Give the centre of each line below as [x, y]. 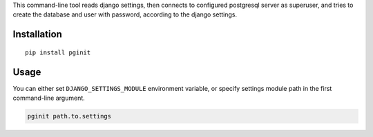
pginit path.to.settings [69, 116]
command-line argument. [49, 98]
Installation [37, 34]
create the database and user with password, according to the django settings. [125, 14]
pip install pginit [58, 52]
